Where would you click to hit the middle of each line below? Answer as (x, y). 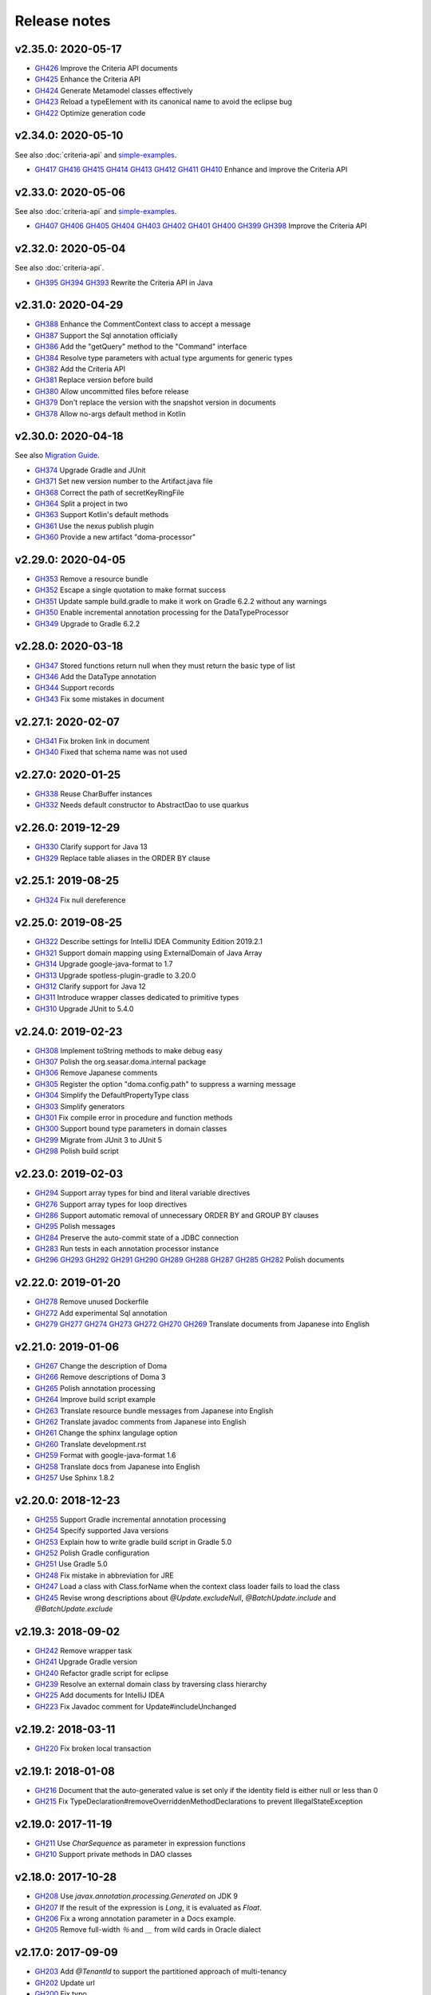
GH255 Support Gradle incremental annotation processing (130, 1519)
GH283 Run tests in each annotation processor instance (127, 1249)
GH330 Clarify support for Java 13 (91, 847)
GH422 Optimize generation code (90, 113)
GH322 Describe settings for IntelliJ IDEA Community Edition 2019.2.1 (149, 942)
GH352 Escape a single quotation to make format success (130, 590)
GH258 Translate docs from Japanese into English (117, 1466)
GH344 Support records (75, 688)
